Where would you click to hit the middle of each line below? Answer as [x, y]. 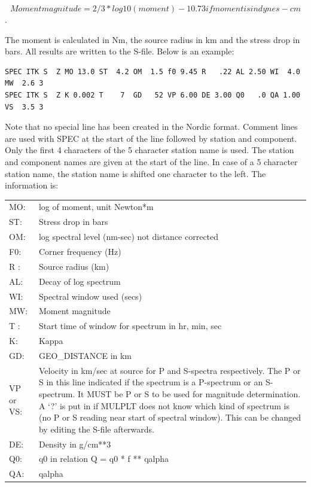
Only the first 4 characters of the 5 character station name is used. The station [150, 150]
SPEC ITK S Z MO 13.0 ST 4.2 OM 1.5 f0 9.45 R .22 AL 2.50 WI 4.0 [153, 71]
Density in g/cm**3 [75, 444]
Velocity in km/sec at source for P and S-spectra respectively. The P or [170, 370]
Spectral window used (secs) [90, 296]
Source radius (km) [74, 266]
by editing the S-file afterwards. [96, 429]
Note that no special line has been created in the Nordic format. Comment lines [151, 127]
